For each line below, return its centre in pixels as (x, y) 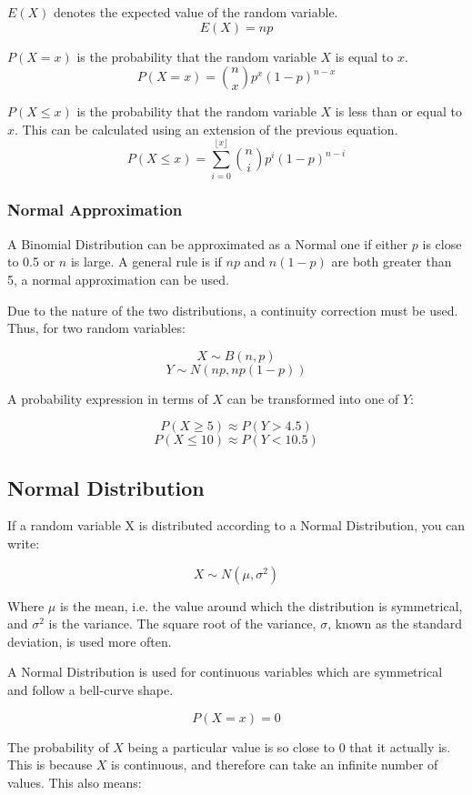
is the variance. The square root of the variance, (182, 624)
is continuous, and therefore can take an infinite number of (275, 765)
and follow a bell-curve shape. (90, 690)
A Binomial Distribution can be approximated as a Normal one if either (208, 243)
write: (24, 543)
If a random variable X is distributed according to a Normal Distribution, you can (236, 525)
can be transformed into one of (313, 398)
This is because (50, 765)
